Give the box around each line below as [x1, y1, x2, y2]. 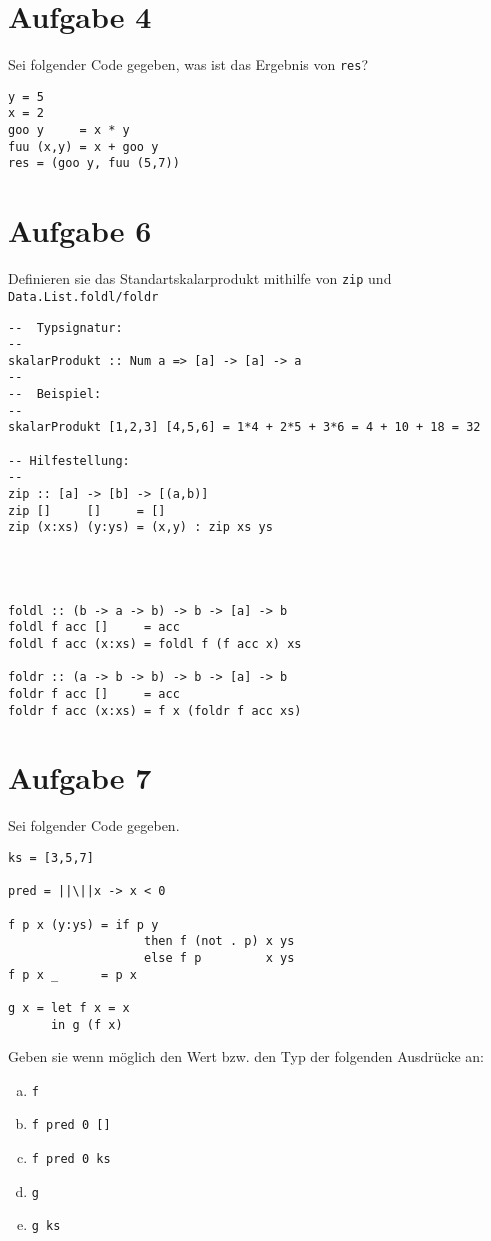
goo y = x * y [8, 123, 130, 138]
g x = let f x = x [8, 1000, 130, 1015]
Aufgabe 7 [8, 757, 152, 798]
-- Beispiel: [8, 387, 102, 402]
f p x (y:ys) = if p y [8, 917, 159, 932]
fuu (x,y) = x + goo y [8, 139, 159, 154]
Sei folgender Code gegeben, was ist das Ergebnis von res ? [8, 54, 368, 75]
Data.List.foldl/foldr [8, 289, 159, 304]
